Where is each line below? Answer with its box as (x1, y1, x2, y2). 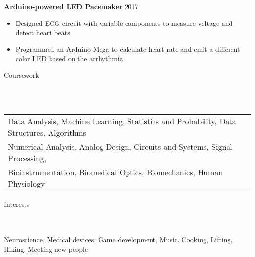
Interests (4, 198, 30, 209)
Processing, (8, 152, 47, 164)
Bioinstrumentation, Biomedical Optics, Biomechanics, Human (8, 166, 223, 178)
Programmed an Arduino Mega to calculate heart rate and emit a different (15, 44, 240, 54)
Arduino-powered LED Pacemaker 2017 (4, 1, 139, 11)
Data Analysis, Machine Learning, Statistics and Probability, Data (8, 115, 236, 127)
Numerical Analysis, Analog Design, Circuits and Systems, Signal (8, 140, 232, 152)
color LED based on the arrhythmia (15, 53, 123, 64)
